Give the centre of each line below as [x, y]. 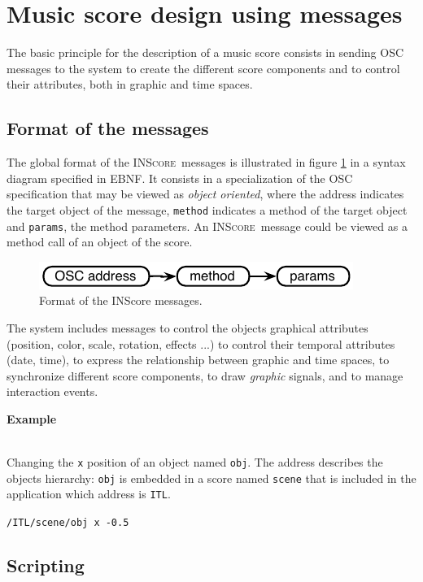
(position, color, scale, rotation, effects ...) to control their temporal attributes [201, 343]
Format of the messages [108, 128]
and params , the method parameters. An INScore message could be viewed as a [207, 226]
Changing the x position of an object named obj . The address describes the [195, 462]
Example [32, 418]
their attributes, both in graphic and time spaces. [130, 84]
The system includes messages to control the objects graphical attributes [188, 327]
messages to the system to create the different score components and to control [203, 68]
